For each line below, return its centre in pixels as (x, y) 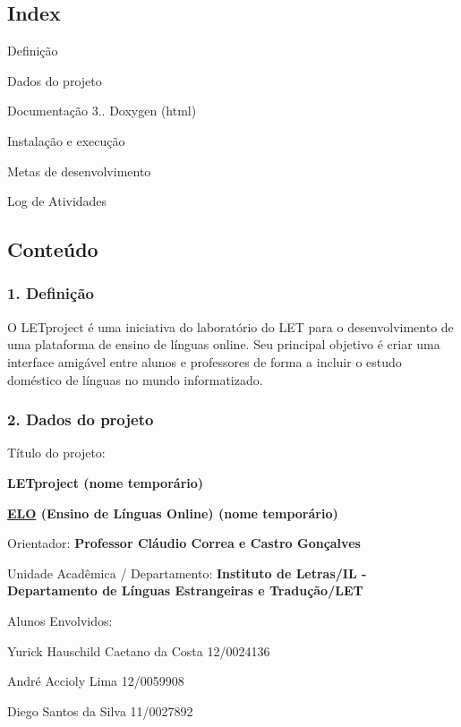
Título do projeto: (56, 453)
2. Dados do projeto (81, 419)
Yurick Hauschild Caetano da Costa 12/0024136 (139, 650)
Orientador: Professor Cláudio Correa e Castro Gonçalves (184, 543)
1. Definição (51, 293)
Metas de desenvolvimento (79, 171)
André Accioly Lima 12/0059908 (96, 681)
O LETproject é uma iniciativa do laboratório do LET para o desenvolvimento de (230, 326)
